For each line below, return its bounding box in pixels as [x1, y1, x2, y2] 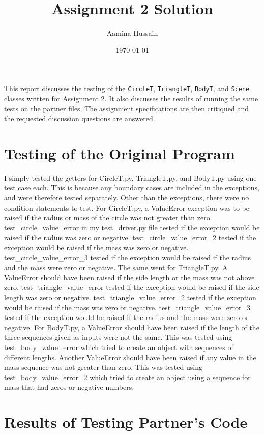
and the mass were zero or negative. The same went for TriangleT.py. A [4, 262, 228, 273]
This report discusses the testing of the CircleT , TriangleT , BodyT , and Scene [4, 83, 250, 94]
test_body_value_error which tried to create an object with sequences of [4, 341, 233, 352]
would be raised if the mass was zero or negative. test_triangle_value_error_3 [4, 302, 251, 312]
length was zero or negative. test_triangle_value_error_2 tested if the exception [4, 292, 256, 302]
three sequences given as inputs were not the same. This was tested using [4, 332, 232, 342]
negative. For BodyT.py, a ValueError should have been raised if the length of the [4, 322, 259, 332]
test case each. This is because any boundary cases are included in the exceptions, [4, 182, 259, 193]
